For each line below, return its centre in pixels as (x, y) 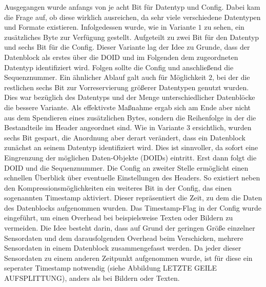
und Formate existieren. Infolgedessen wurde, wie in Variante (100, 27)
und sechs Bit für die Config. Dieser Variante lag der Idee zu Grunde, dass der (127, 47)
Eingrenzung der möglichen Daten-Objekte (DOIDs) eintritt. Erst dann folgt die (130, 157)
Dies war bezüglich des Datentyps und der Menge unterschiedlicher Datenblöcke (130, 97)
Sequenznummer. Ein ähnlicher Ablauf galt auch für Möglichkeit (105, 77)
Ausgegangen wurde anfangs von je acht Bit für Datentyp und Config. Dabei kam (132, 7)
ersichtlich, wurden (222, 127)
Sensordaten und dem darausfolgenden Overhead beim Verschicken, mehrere (124, 238)
